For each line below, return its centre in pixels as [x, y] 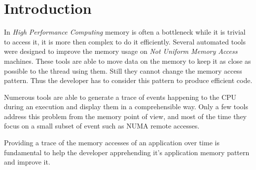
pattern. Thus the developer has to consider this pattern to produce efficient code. [128, 80]
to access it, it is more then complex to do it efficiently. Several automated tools [125, 41]
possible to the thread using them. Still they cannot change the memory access [123, 70]
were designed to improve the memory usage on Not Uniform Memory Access [121, 51]
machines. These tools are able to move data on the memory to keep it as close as [128, 61]
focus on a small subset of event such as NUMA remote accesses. [102, 126]
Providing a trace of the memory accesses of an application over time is [112, 143]
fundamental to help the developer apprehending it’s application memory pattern [127, 152]
